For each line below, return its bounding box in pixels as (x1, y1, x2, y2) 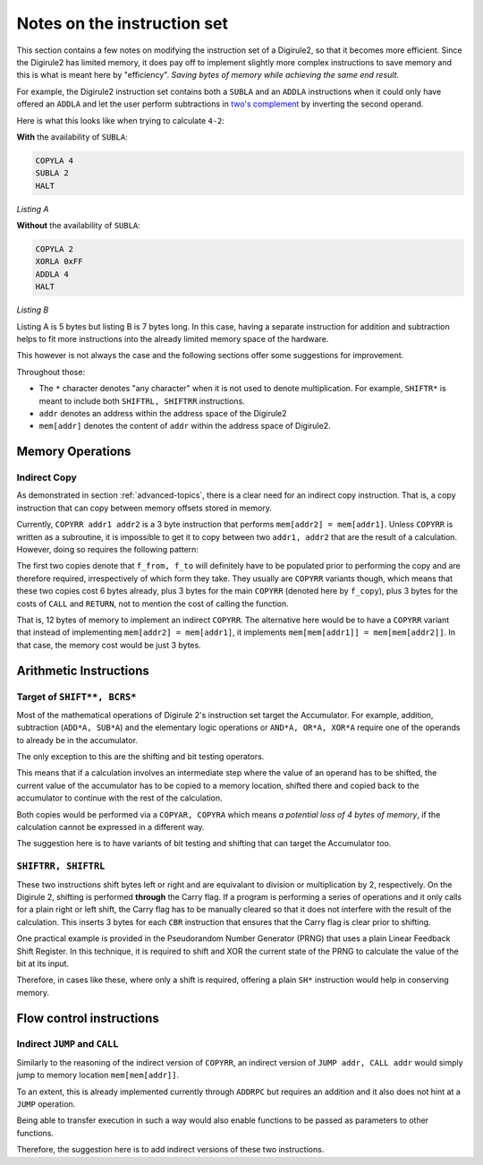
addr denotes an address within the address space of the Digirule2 (38, 407, 287, 418)
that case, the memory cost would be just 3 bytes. (16, 639, 201, 650)
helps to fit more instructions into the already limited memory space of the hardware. (16, 333, 329, 344)
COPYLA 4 (35, 155, 74, 166)
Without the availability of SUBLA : (16, 220, 140, 231)
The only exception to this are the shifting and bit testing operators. (16, 751, 265, 762)
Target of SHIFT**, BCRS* (16, 690, 137, 703)
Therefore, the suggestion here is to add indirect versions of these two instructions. (16, 1144, 325, 1155)
